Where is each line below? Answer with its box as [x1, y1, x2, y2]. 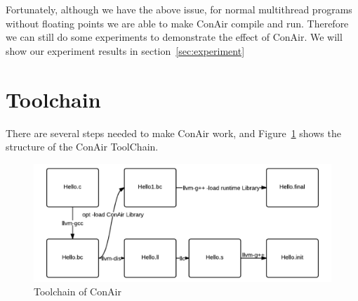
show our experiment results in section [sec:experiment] [6, 43, 245, 58]
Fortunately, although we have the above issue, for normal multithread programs [6, 2, 352, 16]
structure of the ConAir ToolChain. [6, 139, 159, 154]
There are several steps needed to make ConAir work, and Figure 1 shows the [6, 125, 341, 140]
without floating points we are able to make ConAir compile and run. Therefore [6, 15, 349, 30]
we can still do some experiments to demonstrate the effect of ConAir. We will [6, 30, 343, 44]
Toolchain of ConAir [34, 284, 121, 299]
